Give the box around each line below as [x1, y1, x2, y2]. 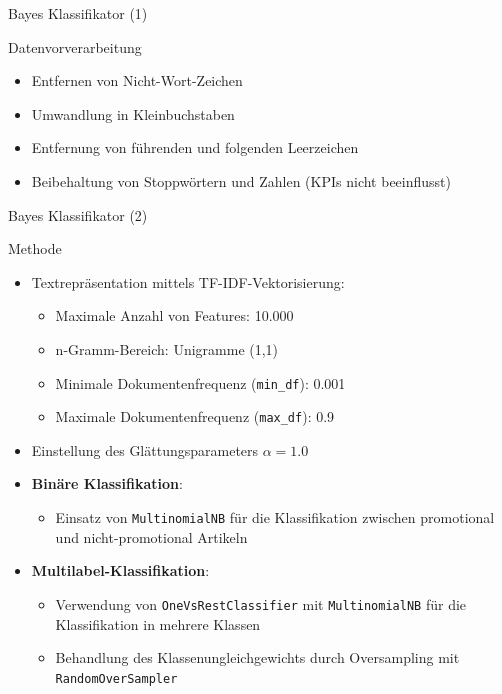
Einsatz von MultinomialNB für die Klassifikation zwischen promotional [55, 507, 495, 528]
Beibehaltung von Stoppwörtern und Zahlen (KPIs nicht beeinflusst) [31, 170, 451, 191]
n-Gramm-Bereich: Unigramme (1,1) [55, 338, 279, 359]
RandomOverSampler [55, 671, 178, 686]
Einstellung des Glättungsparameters [31, 439, 259, 460]
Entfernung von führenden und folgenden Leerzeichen [31, 137, 359, 158]
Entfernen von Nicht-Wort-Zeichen [31, 70, 243, 91]
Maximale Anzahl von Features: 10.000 [55, 305, 294, 326]
